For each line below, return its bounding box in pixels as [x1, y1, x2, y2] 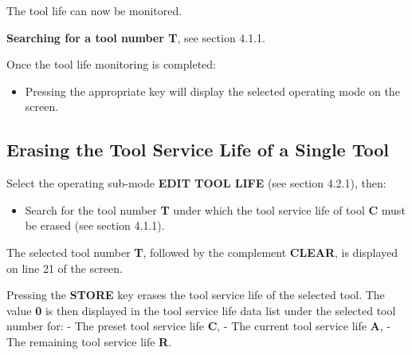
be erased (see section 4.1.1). [25, 217, 165, 234]
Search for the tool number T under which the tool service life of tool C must [25, 201, 406, 218]
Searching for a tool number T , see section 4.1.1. [6, 29, 266, 45]
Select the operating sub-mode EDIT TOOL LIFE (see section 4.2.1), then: [6, 175, 386, 191]
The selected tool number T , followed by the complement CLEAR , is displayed [6, 243, 398, 260]
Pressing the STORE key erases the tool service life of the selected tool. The [6, 286, 385, 303]
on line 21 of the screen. [6, 259, 123, 276]
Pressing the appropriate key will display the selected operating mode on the [25, 82, 400, 99]
